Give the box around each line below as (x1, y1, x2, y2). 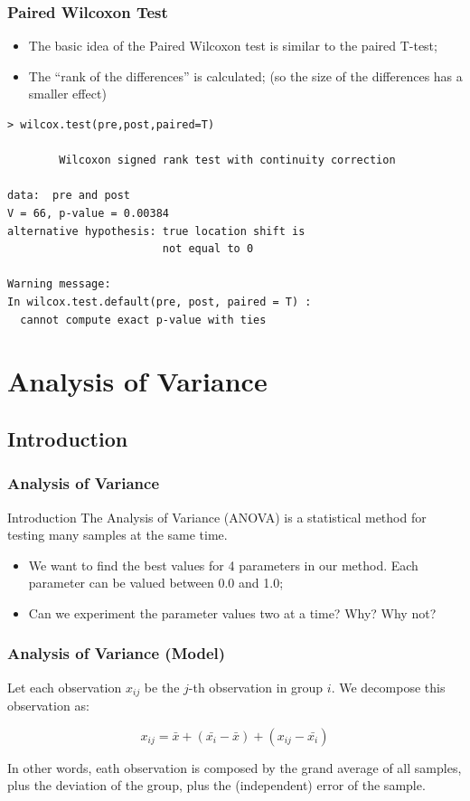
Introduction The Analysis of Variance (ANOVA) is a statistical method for (7, 507, 427, 526)
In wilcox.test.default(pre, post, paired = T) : (7, 295, 312, 308)
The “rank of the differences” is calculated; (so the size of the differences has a (28, 66, 463, 85)
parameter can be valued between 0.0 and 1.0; (28, 573, 284, 592)
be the (144, 677, 180, 696)
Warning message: (7, 278, 111, 291)
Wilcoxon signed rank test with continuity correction (59, 154, 396, 167)
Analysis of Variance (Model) (7, 642, 226, 664)
